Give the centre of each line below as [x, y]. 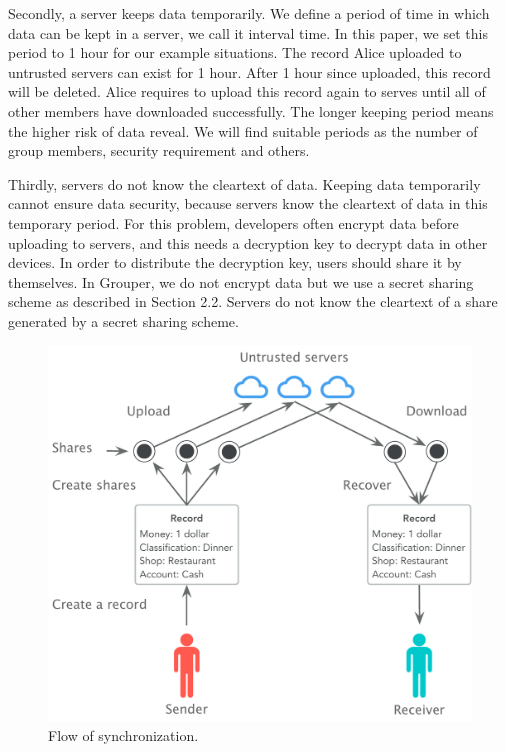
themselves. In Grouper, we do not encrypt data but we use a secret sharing [241, 281]
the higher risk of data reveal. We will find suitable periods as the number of [243, 130]
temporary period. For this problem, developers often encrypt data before [233, 222]
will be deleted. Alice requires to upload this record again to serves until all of [247, 91]
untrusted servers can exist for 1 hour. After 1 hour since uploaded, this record [249, 71]
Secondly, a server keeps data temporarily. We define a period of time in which [249, 13]
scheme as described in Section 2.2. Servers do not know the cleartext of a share [253, 301]
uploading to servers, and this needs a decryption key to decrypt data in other [248, 242]
